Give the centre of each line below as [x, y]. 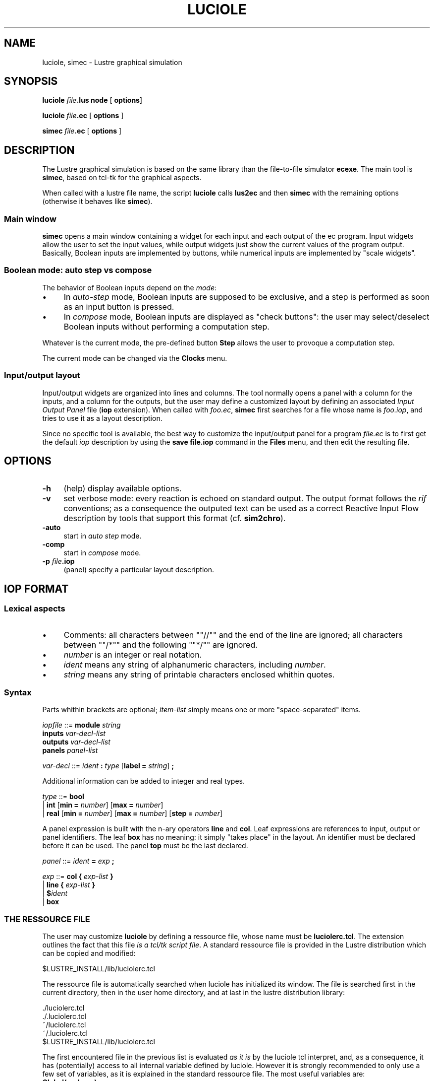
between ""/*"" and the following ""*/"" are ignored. [161, 644]
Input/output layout [42, 375]
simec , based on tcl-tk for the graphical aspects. [122, 178]
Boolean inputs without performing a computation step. [166, 326]
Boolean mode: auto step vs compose [78, 270]
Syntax [18, 692]
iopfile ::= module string [81, 725]
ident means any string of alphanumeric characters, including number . [195, 664]
